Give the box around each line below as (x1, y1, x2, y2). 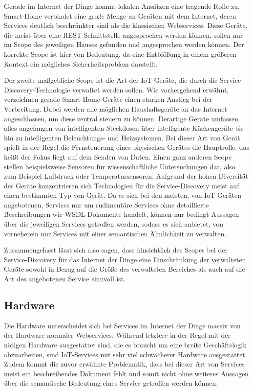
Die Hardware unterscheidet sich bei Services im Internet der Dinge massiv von (4, 320, 241, 330)
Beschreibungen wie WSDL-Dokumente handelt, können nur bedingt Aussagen (4, 209, 239, 219)
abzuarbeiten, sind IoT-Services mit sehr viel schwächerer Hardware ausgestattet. (4, 349, 247, 359)
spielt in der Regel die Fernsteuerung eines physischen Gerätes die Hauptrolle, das (4, 142, 250, 152)
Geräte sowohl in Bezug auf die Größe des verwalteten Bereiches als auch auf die (4, 264, 245, 274)
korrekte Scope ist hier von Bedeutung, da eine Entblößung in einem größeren (4, 48, 236, 59)
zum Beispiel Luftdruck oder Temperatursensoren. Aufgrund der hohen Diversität (4, 171, 249, 181)
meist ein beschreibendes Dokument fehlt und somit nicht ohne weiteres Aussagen (4, 368, 249, 378)
